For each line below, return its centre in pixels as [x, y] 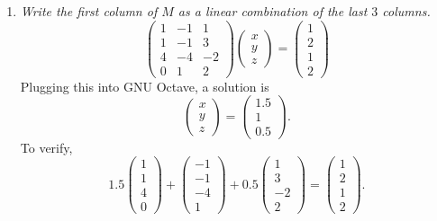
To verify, [46, 147]
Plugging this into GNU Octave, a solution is [145, 86]
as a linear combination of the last [273, 11]
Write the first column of [89, 11]
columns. [406, 11]
